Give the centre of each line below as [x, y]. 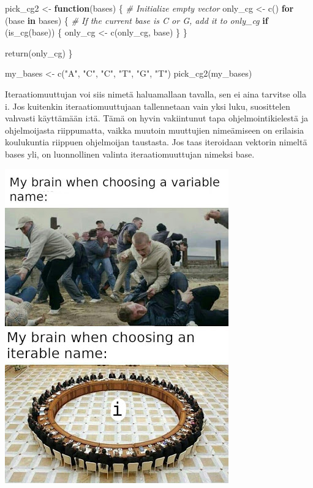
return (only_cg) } [39, 52]
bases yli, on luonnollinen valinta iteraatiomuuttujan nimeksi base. [130, 154]
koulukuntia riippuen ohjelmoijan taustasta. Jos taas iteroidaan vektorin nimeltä [156, 142]
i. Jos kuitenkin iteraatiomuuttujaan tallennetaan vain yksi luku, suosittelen [148, 106]
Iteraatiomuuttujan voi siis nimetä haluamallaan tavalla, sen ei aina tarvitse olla [156, 93]
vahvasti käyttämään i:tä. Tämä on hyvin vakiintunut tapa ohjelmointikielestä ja [156, 118]
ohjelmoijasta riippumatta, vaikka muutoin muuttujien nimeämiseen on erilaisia [155, 130]
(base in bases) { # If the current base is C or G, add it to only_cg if [137, 20]
